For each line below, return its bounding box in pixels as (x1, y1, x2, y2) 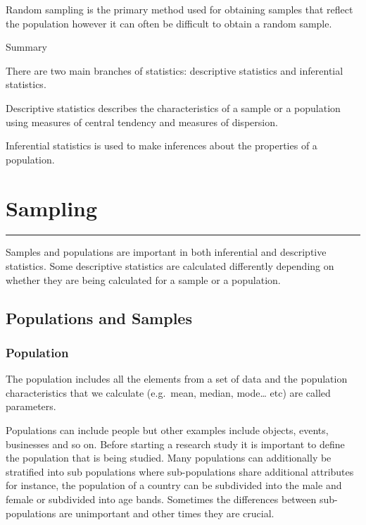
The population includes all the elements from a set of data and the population (6, 371, 348, 386)
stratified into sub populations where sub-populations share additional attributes (6, 464, 354, 478)
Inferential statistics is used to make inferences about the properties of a (6, 138, 317, 153)
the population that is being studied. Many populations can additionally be (6, 450, 332, 465)
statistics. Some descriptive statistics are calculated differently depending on (6, 259, 334, 273)
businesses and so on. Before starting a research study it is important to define (6, 436, 345, 451)
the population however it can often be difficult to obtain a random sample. (6, 16, 332, 30)
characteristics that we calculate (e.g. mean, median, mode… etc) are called (6, 385, 331, 400)
